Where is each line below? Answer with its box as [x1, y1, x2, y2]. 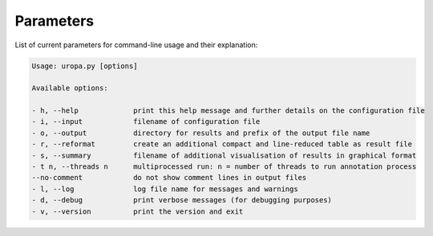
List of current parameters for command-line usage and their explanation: [14, 40, 258, 50]
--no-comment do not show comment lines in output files [31, 173, 307, 182]
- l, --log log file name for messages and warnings [31, 184, 298, 194]
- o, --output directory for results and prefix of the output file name [31, 128, 370, 138]
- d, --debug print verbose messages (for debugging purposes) [31, 196, 333, 205]
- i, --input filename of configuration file [31, 117, 261, 126]
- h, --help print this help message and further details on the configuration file [31, 106, 425, 115]
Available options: [31, 84, 108, 93]
